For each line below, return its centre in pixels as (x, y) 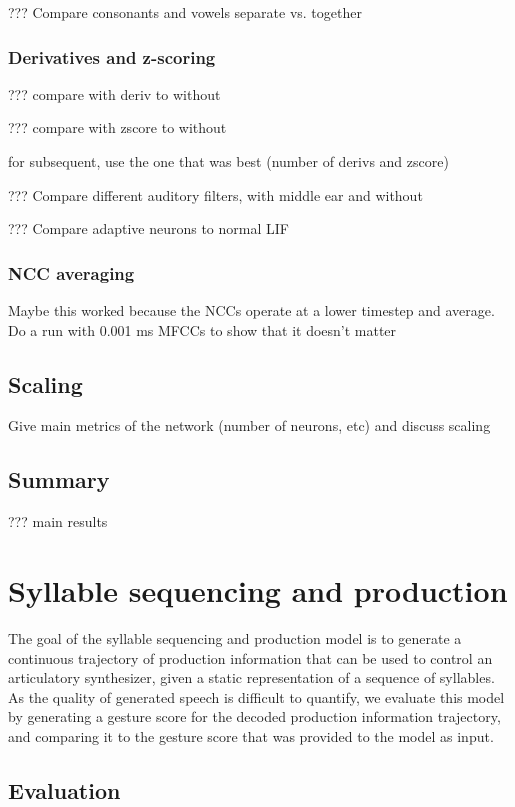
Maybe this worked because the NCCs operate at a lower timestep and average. (251, 310)
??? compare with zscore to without (117, 127)
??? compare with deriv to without (114, 93)
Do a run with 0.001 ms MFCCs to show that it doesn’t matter (202, 329)
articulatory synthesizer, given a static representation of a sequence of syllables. (251, 677)
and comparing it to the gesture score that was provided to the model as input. (251, 735)
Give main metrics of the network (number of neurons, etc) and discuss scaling (249, 425)
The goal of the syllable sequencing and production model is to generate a (235, 637)
